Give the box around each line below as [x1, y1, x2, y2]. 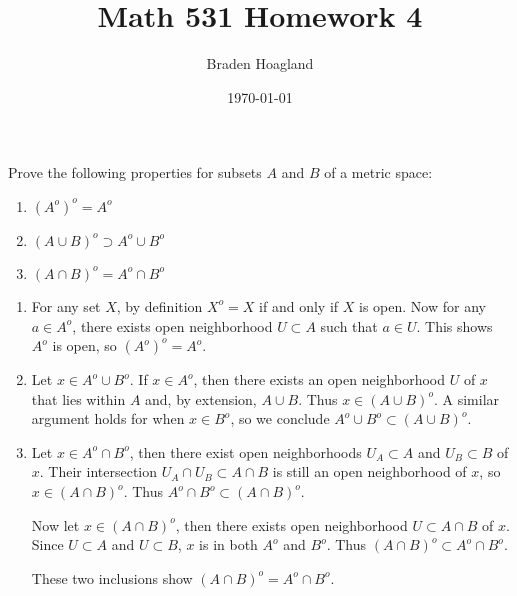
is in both [199, 534, 258, 555]
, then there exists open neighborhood [175, 514, 408, 535]
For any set [31, 295, 101, 316]
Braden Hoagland [206, 53, 314, 74]
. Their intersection [39, 461, 158, 482]
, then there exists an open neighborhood [193, 369, 445, 390]
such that [320, 315, 378, 336]
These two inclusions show [31, 567, 193, 588]
